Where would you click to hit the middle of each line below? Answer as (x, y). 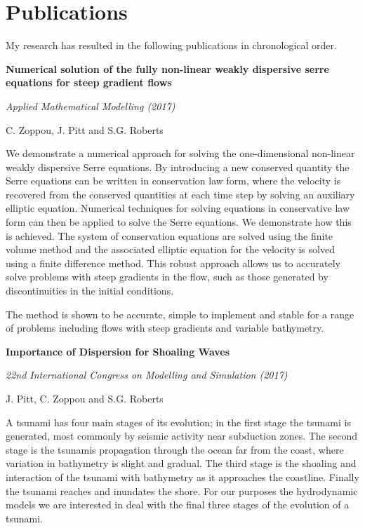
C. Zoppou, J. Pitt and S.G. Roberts (85, 129)
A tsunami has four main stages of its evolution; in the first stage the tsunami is (178, 422)
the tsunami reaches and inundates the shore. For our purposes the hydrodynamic (182, 490)
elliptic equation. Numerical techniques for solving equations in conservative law (178, 208)
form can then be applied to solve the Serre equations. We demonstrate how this (179, 222)
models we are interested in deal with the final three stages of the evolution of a (178, 505)
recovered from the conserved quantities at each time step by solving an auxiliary (180, 194)
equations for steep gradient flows (89, 82)
